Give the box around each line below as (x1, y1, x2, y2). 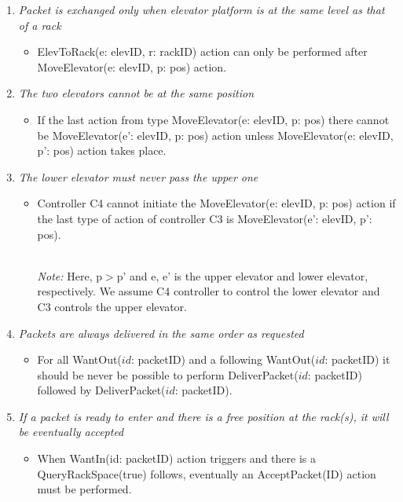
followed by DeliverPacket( (37, 382, 166, 398)
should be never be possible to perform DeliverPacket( (37, 366, 299, 383)
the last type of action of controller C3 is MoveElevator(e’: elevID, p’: (37, 210, 372, 226)
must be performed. (37, 481, 132, 497)
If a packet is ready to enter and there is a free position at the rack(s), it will (18, 408, 389, 424)
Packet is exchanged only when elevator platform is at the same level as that (18, 2, 385, 17)
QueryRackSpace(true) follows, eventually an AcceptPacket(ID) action (37, 465, 376, 482)
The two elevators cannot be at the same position (18, 85, 255, 101)
